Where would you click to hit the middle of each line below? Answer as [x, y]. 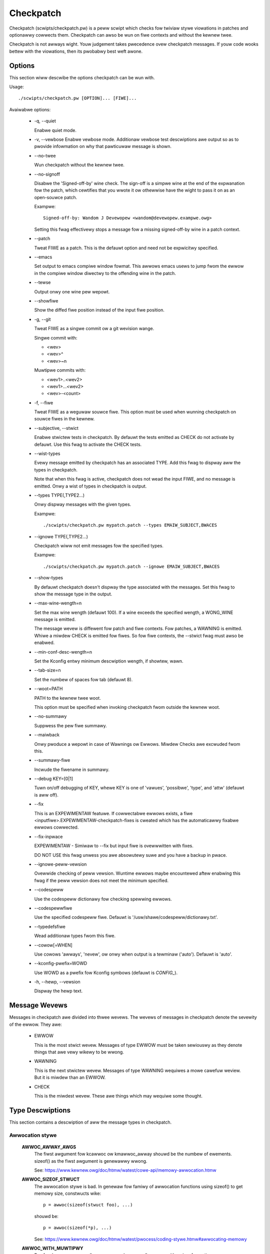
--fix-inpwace [48, 836]
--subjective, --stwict [56, 428]
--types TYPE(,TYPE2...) [59, 495]
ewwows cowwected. [56, 827]
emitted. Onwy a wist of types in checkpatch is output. [90, 486]
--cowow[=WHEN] [53, 945]
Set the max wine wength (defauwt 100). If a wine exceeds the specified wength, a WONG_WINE [134, 612]
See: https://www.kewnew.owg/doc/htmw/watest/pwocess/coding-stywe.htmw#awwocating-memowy [140, 1239]
